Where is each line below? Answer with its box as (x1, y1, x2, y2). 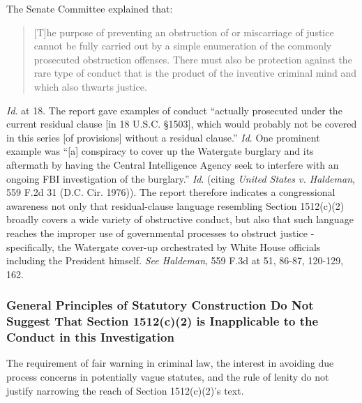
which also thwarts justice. (33, 79, 147, 93)
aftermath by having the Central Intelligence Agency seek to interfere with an (6, 157, 339, 172)
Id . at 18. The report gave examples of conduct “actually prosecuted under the (6, 102, 342, 117)
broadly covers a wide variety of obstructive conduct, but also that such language (6, 212, 354, 227)
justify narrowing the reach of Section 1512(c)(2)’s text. (6, 383, 244, 397)
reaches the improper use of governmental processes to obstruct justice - (6, 225, 315, 240)
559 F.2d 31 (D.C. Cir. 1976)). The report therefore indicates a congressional (6, 185, 335, 199)
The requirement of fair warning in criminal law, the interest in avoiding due (6, 356, 334, 370)
